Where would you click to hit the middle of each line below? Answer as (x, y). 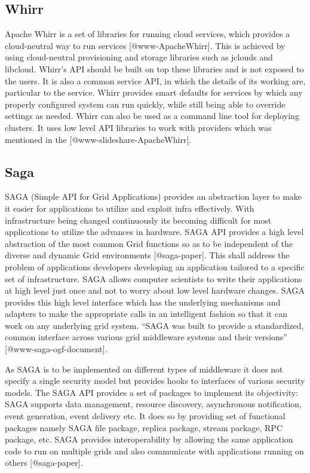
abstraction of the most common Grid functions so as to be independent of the (149, 243)
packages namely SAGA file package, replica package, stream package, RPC (144, 427)
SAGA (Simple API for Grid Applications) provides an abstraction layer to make (154, 196)
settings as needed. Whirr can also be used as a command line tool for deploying (152, 116)
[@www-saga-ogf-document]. (56, 349)
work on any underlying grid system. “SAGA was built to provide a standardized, (154, 325)
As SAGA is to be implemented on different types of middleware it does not (144, 369)
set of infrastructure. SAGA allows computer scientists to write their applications (154, 278)
